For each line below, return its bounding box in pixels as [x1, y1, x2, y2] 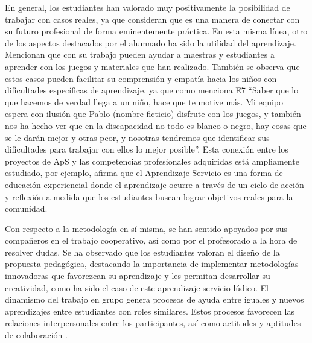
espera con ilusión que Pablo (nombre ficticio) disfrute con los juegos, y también [5, 107, 301, 120]
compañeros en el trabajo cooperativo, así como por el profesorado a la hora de [5, 234, 298, 247]
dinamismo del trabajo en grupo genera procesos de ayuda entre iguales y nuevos [5, 293, 304, 306]
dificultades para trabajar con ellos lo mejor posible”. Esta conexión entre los [5, 143, 288, 156]
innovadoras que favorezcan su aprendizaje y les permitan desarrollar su [5, 269, 270, 282]
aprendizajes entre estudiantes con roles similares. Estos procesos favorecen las [5, 304, 294, 317]
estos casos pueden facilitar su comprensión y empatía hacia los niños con [5, 72, 277, 84]
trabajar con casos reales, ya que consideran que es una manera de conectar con [5, 13, 300, 25]
